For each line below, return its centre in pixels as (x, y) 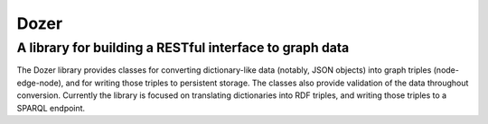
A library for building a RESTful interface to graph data (183, 48)
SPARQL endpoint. (51, 108)
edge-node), (40, 83)
